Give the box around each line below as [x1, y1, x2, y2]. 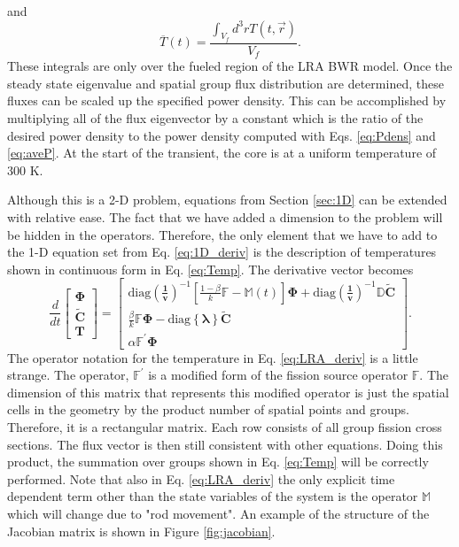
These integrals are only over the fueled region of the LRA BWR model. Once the [7, 57, 453, 75]
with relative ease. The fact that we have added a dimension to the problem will [7, 208, 443, 227]
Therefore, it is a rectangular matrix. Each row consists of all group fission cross [7, 417, 442, 435]
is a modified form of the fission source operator [148, 366, 408, 384]
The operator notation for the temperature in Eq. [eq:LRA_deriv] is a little [7, 348, 418, 366]
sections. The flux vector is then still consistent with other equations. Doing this [7, 435, 443, 453]
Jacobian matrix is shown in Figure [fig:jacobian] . [7, 521, 276, 540]
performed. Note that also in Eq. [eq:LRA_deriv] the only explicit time [7, 469, 395, 488]
